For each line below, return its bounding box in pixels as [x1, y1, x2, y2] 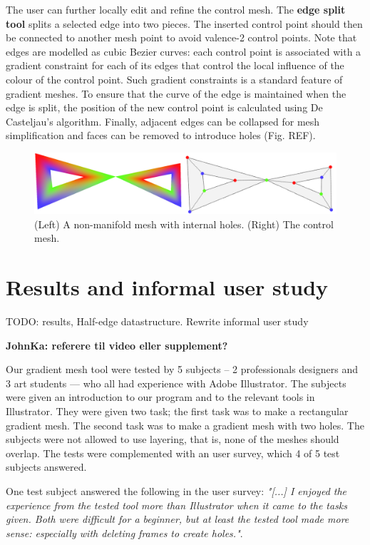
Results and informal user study [6, 272, 329, 302]
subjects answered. [6, 459, 87, 474]
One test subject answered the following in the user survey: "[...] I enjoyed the [6, 483, 347, 498]
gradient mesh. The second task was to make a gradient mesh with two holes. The [6, 417, 364, 432]
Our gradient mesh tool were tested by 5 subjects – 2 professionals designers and [6, 362, 358, 377]
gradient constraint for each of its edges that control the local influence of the [6, 58, 344, 73]
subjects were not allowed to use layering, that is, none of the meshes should [6, 432, 339, 447]
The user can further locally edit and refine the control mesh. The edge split [6, 2, 346, 16]
